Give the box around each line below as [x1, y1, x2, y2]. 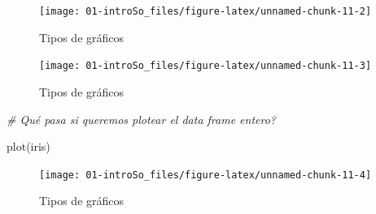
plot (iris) [7, 138, 50, 155]
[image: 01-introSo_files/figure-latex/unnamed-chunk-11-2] [39, 6, 372, 17]
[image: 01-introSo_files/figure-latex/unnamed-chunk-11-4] [39, 169, 372, 181]
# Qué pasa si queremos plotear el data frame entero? [7, 110, 277, 127]
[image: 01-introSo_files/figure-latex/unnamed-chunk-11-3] [39, 60, 372, 72]
